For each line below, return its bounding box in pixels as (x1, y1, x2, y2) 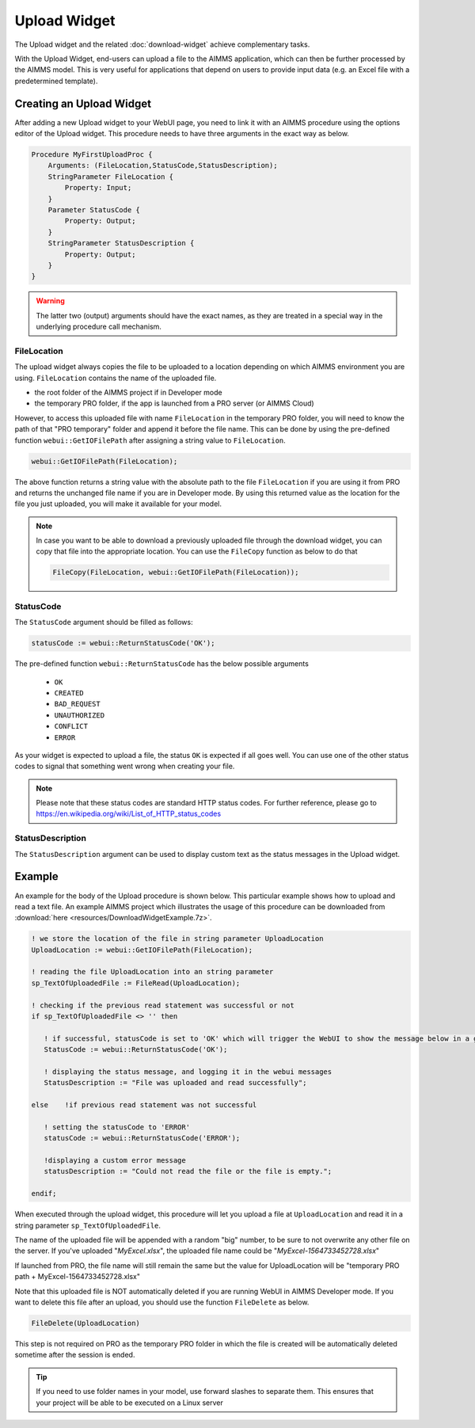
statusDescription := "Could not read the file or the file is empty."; (44, 1167, 332, 1176)
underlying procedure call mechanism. (36, 322, 162, 332)
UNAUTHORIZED (54, 710, 105, 720)
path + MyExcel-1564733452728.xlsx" (14, 1272, 140, 1281)
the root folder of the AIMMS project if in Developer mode (34, 387, 222, 397)
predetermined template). (14, 76, 98, 86)
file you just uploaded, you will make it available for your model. (14, 499, 222, 508)
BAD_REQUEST (54, 699, 101, 709)
